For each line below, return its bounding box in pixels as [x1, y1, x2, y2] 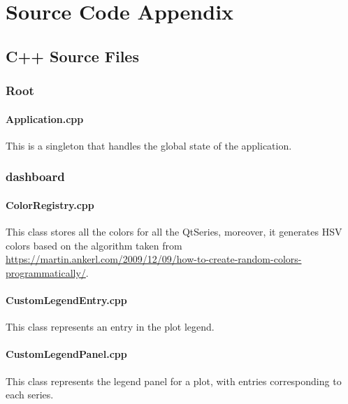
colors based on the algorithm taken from [6, 238, 182, 252]
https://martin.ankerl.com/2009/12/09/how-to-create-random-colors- [6, 252, 302, 266]
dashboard [6, 168, 65, 185]
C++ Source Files [6, 45, 139, 66]
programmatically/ [6, 265, 86, 280]
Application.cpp [6, 111, 84, 126]
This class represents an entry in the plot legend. [6, 319, 215, 334]
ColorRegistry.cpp [6, 197, 94, 212]
